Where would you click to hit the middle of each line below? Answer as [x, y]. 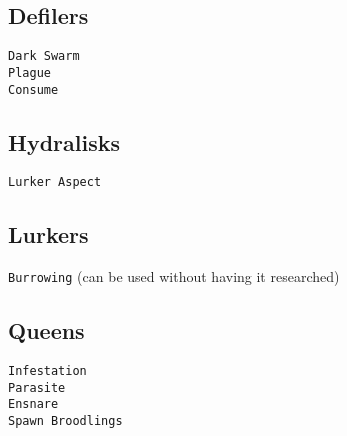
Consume [33, 89]
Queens [46, 330]
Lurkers [48, 234]
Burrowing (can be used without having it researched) [174, 276]
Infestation [47, 371]
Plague [29, 72]
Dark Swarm [44, 56]
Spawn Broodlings [65, 421]
